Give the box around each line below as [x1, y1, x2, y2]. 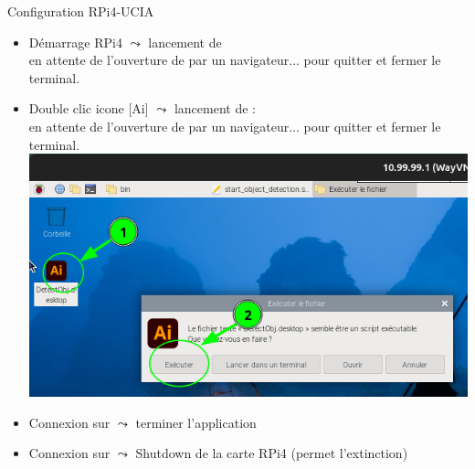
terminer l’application [135, 412, 257, 432]
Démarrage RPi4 [28, 32, 122, 51]
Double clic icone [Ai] [28, 99, 149, 118]
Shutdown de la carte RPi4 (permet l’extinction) [135, 443, 408, 463]
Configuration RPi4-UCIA [7, 2, 154, 20]
